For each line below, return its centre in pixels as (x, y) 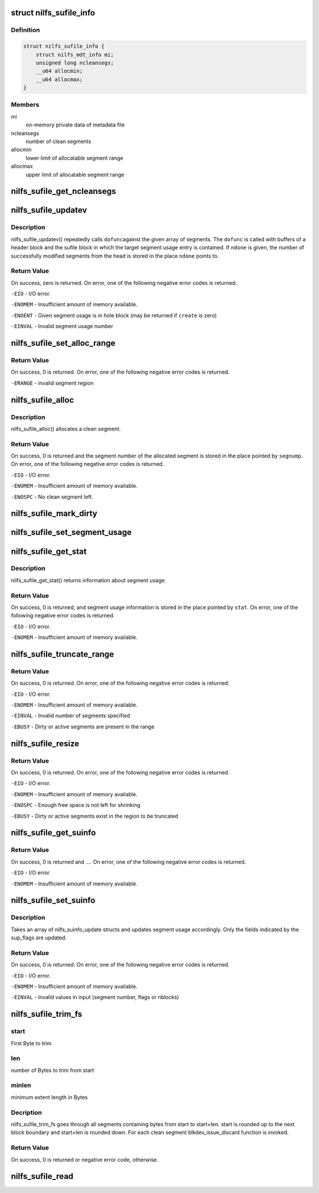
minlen (21, 1085)
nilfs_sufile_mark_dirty (54, 513)
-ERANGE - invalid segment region (52, 383)
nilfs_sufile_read (42, 1176)
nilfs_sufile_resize (45, 743)
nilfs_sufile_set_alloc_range (63, 343)
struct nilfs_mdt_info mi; (75, 54)
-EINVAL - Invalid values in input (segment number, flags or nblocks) (95, 997)
